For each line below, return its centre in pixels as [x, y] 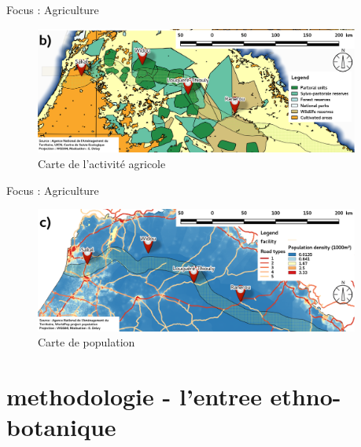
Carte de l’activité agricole [102, 163]
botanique [61, 427]
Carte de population [87, 342]
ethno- [306, 396]
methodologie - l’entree [134, 396]
